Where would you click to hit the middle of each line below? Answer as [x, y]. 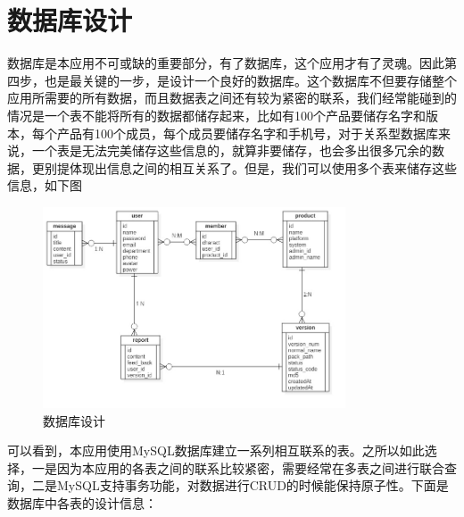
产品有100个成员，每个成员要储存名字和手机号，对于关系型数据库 [247, 133]
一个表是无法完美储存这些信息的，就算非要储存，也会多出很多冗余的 [232, 150]
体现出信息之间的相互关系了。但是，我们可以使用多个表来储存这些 [263, 167]
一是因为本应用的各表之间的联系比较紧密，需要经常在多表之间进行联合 [238, 467]
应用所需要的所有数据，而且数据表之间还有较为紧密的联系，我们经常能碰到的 [232, 98]
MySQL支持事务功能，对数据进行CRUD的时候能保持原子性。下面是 [253, 485]
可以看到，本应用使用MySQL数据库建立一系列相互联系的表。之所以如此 [216, 450]
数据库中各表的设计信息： [82, 502]
